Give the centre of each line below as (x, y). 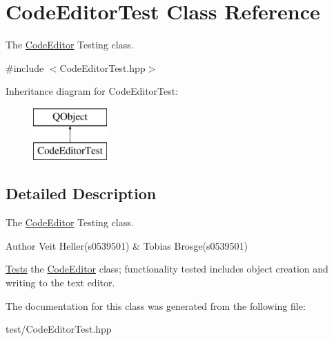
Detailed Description (81, 193)
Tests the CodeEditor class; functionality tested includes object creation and (167, 269)
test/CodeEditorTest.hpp (59, 329)
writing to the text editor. (60, 283)
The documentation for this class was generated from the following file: (156, 305)
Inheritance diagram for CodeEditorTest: (92, 91)
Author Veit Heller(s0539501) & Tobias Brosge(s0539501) (127, 245)
